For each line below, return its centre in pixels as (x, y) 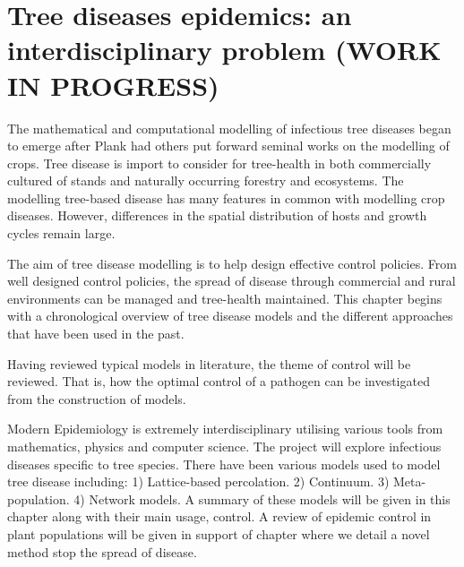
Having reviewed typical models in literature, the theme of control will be (209, 363)
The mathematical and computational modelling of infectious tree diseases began (229, 128)
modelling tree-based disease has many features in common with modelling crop (226, 198)
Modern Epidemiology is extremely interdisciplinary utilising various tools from (225, 429)
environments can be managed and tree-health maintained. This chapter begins (225, 298)
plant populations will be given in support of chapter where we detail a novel (219, 533)
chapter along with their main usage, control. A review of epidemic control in (219, 516)
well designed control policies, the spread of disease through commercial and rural (232, 281)
